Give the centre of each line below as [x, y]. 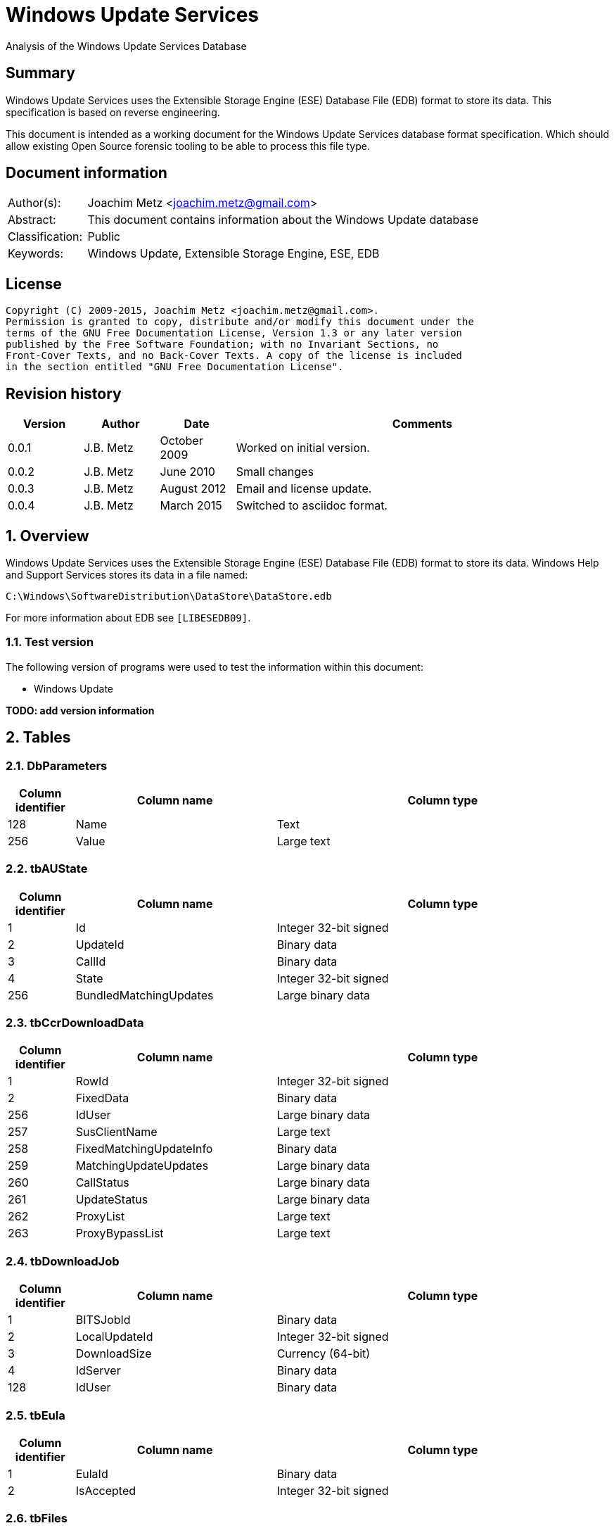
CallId [91, 961]
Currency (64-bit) [324, 1354]
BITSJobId [103, 1320]
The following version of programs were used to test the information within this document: [215, 667]
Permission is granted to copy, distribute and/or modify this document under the [240, 322]
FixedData [102, 1098]
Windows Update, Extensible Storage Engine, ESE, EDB [234, 254]
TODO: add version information [80, 710]
